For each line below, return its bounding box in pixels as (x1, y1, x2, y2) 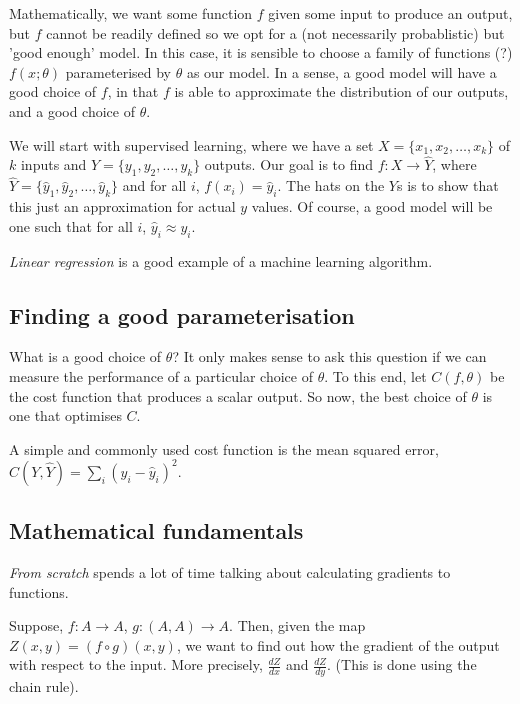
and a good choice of (9, 100, 135, 121)
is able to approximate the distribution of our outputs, (174, 81, 509, 102)
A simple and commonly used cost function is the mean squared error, (9, 438, 439, 459)
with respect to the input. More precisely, (9, 654, 263, 675)
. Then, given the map (229, 615, 366, 636)
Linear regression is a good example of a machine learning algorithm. (9, 250, 433, 271)
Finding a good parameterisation (9, 299, 355, 330)
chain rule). (9, 676, 79, 697)
